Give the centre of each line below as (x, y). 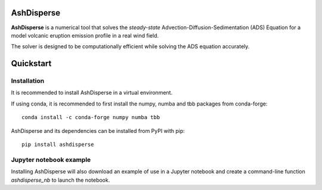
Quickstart (31, 63)
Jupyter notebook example (51, 160)
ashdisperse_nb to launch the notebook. (61, 180)
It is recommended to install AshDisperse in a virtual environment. (92, 93)
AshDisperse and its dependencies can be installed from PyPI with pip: (98, 130)
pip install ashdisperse (58, 145)
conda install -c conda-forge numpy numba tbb (91, 117)
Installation (28, 81)
